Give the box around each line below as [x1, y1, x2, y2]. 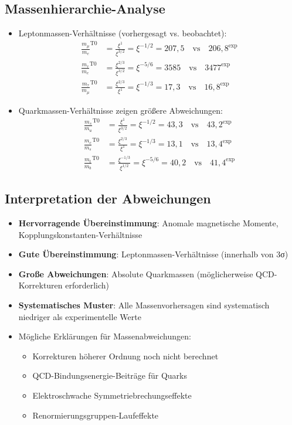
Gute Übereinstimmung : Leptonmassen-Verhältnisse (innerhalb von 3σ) [18, 248, 288, 260]
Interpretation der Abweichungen [5, 189, 211, 208]
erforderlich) [65, 279, 110, 291]
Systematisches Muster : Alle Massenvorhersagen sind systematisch [18, 298, 270, 311]
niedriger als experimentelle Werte [18, 310, 141, 322]
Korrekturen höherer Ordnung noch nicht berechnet [32, 349, 219, 362]
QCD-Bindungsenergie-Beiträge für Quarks [32, 369, 188, 382]
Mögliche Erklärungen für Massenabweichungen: [18, 330, 191, 342]
